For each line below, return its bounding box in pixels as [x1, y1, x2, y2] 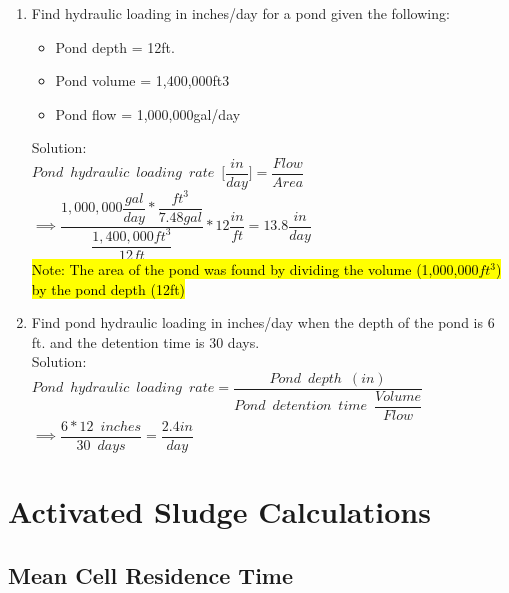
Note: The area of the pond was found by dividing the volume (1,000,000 [31, 259, 479, 280]
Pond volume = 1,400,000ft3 [55, 70, 230, 91]
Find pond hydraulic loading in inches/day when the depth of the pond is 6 [31, 312, 495, 333]
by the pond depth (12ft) [31, 278, 186, 299]
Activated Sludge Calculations [8, 491, 431, 532]
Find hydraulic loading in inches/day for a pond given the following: [31, 3, 450, 23]
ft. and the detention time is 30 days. [31, 331, 260, 352]
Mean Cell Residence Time [8, 559, 294, 590]
